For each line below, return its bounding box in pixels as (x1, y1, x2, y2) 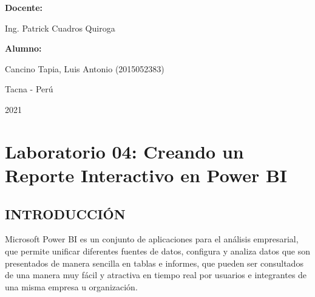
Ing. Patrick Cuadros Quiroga (5, 21, 115, 34)
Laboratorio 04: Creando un (5, 138, 244, 163)
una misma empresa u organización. (5, 280, 138, 293)
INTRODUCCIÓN (5, 204, 126, 223)
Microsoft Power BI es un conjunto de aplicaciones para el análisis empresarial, (5, 233, 299, 245)
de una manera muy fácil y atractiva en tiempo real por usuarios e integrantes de (5, 268, 307, 281)
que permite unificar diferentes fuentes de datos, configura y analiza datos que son (5, 244, 310, 257)
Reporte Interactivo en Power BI (5, 162, 288, 187)
